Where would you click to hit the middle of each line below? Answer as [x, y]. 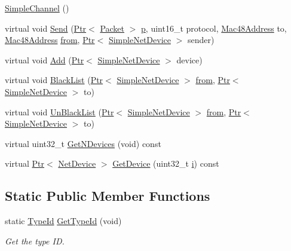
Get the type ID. [35, 241]
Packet [112, 28]
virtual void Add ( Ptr [45, 59]
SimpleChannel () [37, 8]
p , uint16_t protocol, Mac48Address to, [214, 28]
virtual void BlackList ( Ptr [54, 80]
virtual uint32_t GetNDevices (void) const [83, 143]
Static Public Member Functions [108, 196]
